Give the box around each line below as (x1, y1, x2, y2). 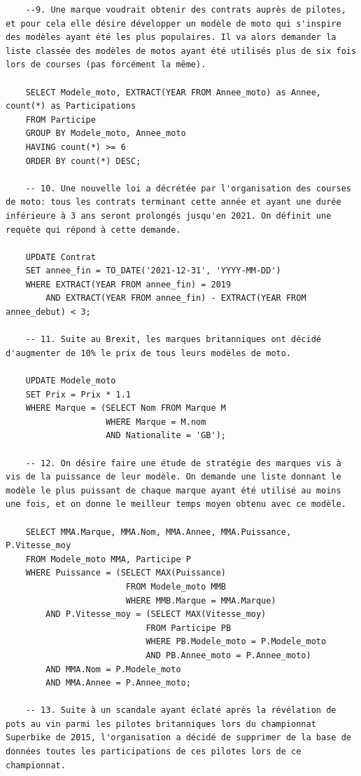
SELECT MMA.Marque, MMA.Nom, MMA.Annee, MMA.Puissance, (25, 526, 292, 537)
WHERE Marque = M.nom (106, 416, 206, 427)
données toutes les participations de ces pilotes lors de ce (6, 747, 302, 757)
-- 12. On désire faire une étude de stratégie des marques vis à (25, 458, 341, 468)
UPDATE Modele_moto (25, 376, 116, 386)
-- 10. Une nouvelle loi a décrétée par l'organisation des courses (25, 183, 351, 193)
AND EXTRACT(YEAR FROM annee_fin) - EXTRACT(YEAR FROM (45, 293, 306, 304)
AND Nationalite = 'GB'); (106, 430, 226, 441)
